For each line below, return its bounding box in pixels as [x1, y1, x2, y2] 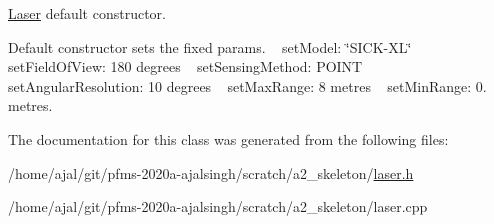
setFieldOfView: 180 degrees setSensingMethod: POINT [8, 56, 363, 77]
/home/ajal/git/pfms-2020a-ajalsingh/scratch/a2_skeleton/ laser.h [8, 162, 414, 183]
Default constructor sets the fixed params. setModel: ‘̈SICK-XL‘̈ [8, 36, 412, 57]
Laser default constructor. [8, 3, 166, 23]
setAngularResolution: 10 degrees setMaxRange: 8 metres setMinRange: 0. [8, 75, 487, 96]
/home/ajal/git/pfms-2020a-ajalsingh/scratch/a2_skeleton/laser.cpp [8, 196, 428, 217]
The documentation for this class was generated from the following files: [8, 128, 449, 149]
